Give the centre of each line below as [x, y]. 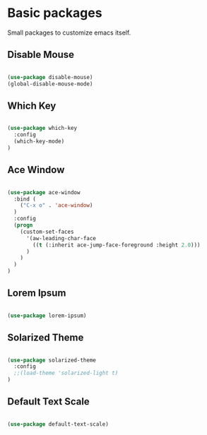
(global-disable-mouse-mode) [50, 84]
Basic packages [55, 13]
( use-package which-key [42, 129]
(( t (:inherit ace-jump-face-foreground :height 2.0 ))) [117, 245]
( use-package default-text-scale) [58, 424]
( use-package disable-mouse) [50, 77]
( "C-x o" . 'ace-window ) [57, 205]
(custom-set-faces [47, 232]
